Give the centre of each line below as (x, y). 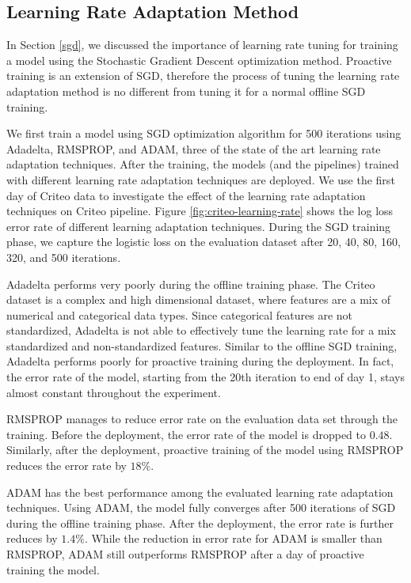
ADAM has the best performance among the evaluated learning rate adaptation (200, 492)
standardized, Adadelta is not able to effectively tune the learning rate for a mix (201, 330)
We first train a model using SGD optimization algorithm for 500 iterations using (204, 133)
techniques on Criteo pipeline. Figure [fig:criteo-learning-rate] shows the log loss (200, 211)
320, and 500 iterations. (64, 257)
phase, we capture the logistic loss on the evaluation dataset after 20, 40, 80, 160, (204, 242)
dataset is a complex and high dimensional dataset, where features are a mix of (199, 299)
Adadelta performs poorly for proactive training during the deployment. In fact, (200, 361)
